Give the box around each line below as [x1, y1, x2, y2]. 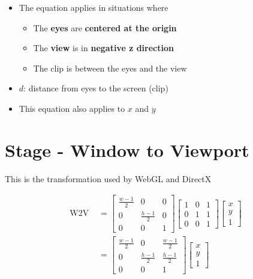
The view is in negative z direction [33, 41, 174, 54]
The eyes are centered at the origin [33, 21, 177, 34]
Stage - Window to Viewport [5, 137, 249, 162]
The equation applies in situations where [19, 1, 168, 13]
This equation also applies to [19, 102, 125, 114]
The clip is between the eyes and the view [33, 61, 187, 74]
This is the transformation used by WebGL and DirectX [5, 172, 212, 185]
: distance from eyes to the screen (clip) [23, 82, 168, 94]
